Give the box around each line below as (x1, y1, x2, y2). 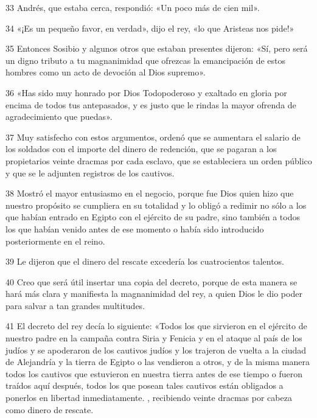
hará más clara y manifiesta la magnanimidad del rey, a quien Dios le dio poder (5, 287, 302, 300)
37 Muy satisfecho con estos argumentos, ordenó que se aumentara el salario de (5, 130, 301, 143)
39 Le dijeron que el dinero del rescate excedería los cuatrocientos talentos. (5, 255, 284, 268)
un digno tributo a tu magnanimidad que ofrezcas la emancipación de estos (5, 54, 285, 66)
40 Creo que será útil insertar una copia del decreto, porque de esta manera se (5, 275, 298, 288)
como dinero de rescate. (5, 403, 94, 416)
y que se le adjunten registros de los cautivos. (5, 166, 175, 179)
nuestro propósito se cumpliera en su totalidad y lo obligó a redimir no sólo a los (5, 198, 307, 211)
